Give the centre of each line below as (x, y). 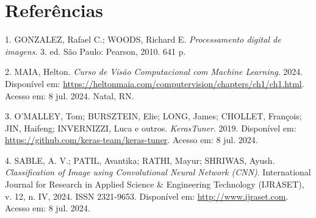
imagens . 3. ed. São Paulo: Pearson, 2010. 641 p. (95, 51)
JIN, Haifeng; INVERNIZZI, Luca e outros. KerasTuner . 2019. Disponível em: (151, 128)
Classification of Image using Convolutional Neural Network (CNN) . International (158, 172)
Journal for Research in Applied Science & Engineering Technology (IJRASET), (155, 184)
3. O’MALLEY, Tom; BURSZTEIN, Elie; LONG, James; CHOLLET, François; (153, 116)
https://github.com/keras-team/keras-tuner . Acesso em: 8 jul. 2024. (131, 140)
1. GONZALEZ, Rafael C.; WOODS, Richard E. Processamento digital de (143, 39)
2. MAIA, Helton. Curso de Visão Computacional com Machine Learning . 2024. (154, 72)
